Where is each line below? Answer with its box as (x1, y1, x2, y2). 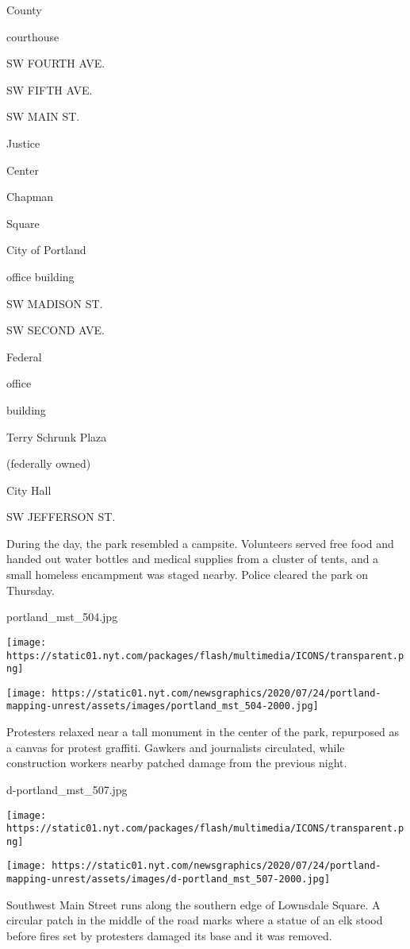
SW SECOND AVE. (6, 322, 105, 338)
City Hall (6, 481, 52, 498)
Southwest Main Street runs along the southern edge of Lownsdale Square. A (6, 896, 381, 912)
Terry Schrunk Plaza (6, 428, 107, 445)
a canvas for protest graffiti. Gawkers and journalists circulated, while (6, 739, 345, 755)
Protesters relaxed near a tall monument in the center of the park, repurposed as (6, 723, 400, 740)
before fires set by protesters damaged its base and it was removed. (6, 927, 332, 943)
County (6, 2, 42, 17)
